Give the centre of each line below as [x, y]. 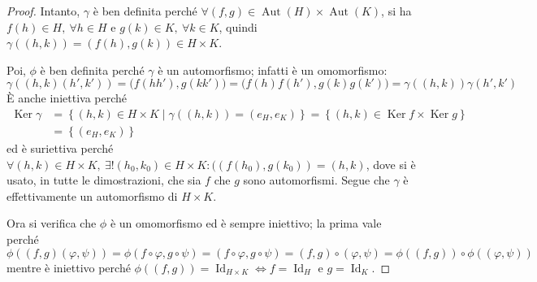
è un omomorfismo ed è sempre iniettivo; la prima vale [246, 223]
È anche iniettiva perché [67, 98]
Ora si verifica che [52, 223]
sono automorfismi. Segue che [316, 180]
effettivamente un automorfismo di [92, 195]
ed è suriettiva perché [60, 148]
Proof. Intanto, [43, 11]
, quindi [238, 26]
